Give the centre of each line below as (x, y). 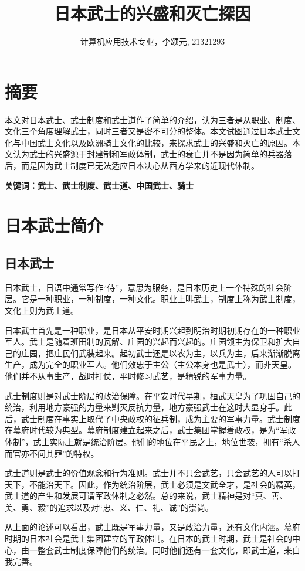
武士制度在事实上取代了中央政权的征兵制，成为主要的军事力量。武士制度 (160, 418)
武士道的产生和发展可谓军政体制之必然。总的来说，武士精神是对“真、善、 (146, 496)
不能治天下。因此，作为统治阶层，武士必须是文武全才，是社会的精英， (165, 484)
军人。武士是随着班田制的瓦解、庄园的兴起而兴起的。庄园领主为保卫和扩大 (148, 341)
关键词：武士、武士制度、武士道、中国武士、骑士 (99, 185)
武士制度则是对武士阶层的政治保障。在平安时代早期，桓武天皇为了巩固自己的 (152, 395)
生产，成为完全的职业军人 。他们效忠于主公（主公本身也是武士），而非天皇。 (150, 364)
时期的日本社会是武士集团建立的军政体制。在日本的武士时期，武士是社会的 (148, 538)
